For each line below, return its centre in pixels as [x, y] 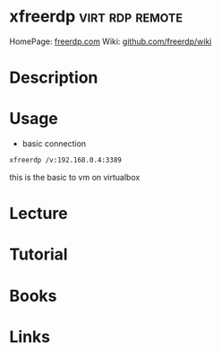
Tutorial [39, 255]
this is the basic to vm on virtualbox [75, 177]
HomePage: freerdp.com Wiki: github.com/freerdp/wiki [110, 41]
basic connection [54, 144]
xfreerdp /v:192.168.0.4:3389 [66, 160]
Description [54, 78]
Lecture [39, 214]
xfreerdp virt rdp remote [96, 17]
